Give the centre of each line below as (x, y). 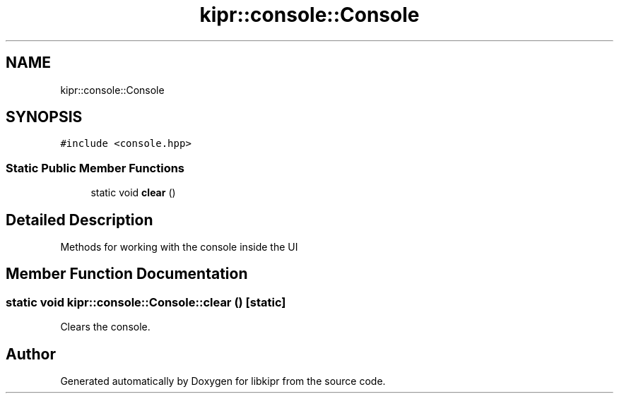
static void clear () (133, 193)
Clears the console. (105, 327)
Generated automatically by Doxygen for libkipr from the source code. (223, 381)
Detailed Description (79, 220)
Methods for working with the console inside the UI (179, 247)
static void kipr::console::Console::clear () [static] (146, 302)
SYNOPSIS (44, 117)
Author (31, 354)
